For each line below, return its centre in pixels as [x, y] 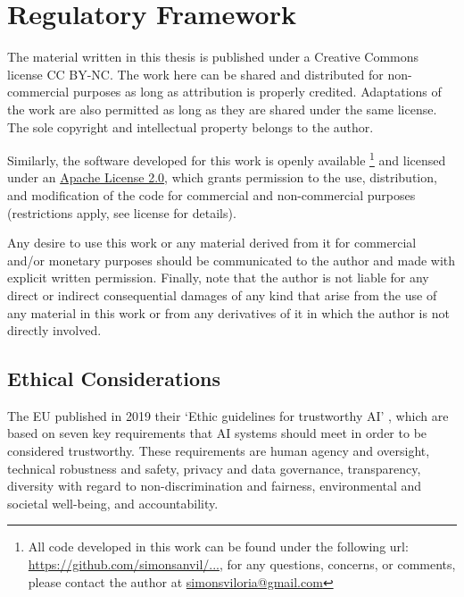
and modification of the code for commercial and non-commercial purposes [211, 194]
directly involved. [54, 330]
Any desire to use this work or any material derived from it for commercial [212, 243]
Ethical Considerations [114, 378]
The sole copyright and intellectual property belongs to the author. [191, 126]
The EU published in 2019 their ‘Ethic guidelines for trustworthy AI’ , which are [228, 415]
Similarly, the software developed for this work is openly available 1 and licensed [227, 159]
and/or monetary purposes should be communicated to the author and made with [232, 260]
